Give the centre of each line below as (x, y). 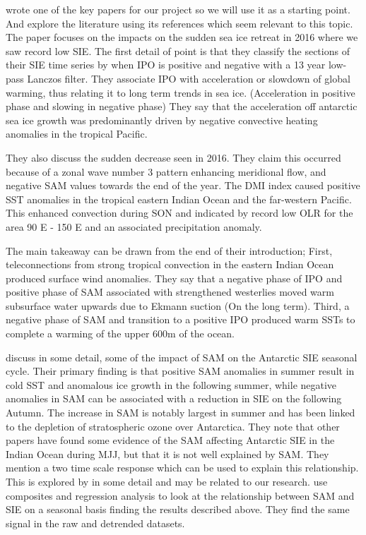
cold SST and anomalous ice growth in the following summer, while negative (171, 384)
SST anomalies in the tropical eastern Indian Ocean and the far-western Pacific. (179, 199)
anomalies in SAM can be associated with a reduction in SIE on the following (174, 398)
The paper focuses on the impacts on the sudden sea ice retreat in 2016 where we (182, 37)
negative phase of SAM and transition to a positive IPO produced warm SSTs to (181, 319)
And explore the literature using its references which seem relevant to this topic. (179, 23)
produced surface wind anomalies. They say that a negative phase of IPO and (174, 278)
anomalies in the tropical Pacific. (77, 134)
